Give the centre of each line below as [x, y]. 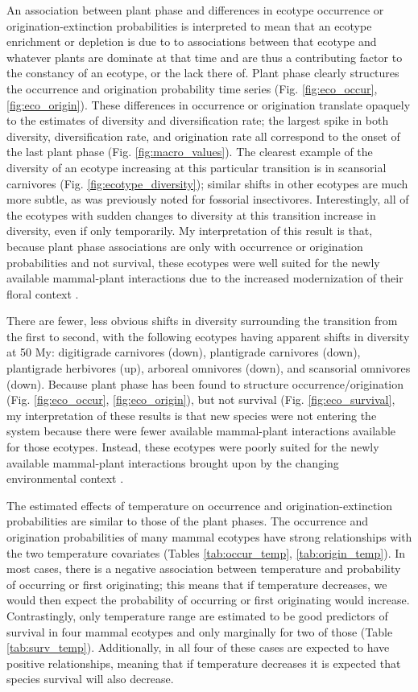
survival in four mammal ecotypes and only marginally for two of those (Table [200, 631]
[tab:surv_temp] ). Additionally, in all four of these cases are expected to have [198, 647]
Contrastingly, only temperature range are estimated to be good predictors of [197, 615]
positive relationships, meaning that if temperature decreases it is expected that [204, 663]
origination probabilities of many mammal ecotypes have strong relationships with [209, 537]
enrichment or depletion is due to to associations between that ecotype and [192, 41]
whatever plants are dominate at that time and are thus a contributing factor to [205, 57]
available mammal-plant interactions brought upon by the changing [173, 462]
